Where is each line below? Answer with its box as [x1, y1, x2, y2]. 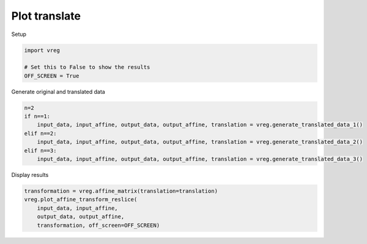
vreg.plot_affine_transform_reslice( [24, 196, 138, 203]
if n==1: [24, 113, 51, 120]
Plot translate [11, 9, 81, 23]
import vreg [24, 46, 61, 54]
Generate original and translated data [11, 88, 105, 95]
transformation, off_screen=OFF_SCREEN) [37, 221, 160, 229]
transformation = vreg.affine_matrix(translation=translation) [24, 187, 218, 195]
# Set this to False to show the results [24, 64, 150, 71]
